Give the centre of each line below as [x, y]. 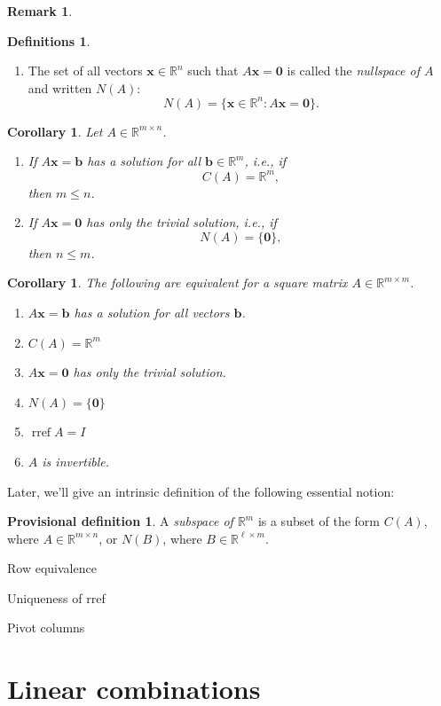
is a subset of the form [319, 521]
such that [213, 71]
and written [60, 87]
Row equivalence [52, 568]
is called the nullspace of [353, 71]
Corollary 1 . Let [55, 131]
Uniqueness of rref [56, 597]
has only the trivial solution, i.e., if [181, 222]
